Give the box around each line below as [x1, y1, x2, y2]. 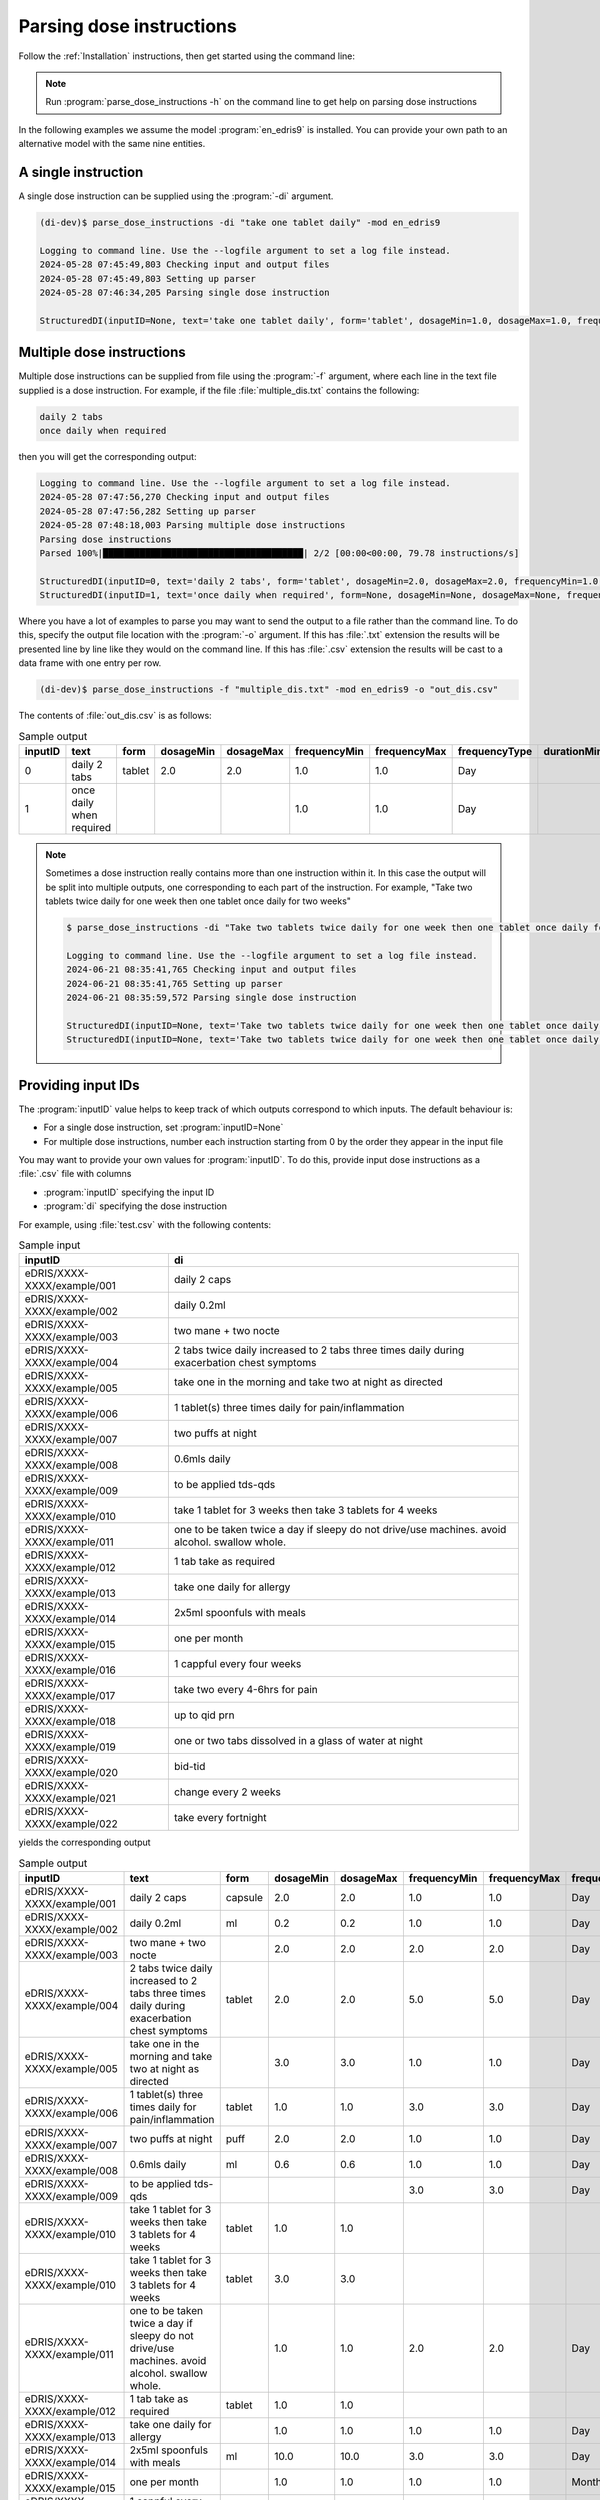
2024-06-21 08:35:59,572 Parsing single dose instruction [66, 992, 357, 1004]
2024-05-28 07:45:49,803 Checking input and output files [39, 259, 330, 270]
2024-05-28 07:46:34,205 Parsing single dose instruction [39, 286, 330, 298]
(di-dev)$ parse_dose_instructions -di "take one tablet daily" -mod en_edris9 [39, 217, 441, 228]
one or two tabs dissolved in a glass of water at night [173, 1734, 424, 1748]
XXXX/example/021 [24, 1791, 116, 1805]
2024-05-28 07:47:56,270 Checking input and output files [39, 491, 330, 503]
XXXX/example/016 [24, 1663, 117, 1677]
